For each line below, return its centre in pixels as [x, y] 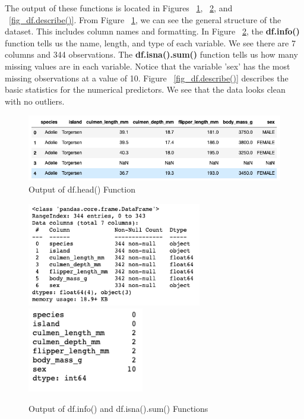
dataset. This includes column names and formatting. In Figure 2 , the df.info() [152, 31]
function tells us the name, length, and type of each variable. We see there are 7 [150, 42]
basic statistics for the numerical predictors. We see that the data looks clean [145, 89]
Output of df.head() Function [82, 189]
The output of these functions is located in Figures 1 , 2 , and [119, 8]
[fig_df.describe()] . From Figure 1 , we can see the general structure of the [145, 19]
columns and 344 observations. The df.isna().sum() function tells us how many [151, 54]
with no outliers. [35, 101]
